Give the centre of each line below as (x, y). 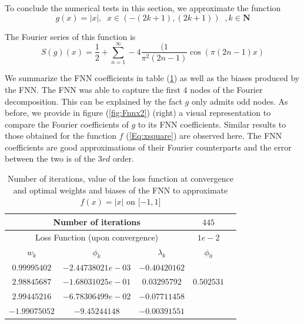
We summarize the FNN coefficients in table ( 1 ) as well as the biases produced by (152, 78)
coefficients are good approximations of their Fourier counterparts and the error (148, 147)
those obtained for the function (61, 136)
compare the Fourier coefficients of (67, 124)
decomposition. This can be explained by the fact (93, 101)
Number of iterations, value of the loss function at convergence (121, 178)
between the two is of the (50, 158)
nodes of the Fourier (226, 89)
